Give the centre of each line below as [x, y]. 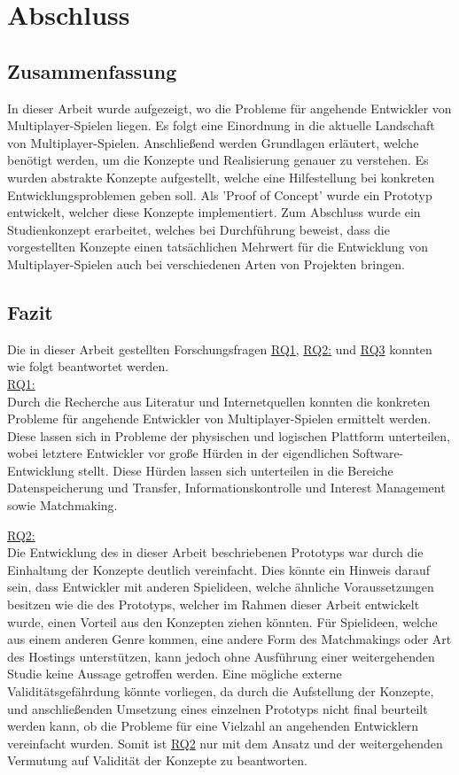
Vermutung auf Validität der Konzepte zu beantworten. [157, 760]
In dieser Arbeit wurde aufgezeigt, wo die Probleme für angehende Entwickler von [229, 108]
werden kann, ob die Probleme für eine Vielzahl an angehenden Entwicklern [213, 726]
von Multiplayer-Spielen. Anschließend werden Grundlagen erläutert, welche [213, 142]
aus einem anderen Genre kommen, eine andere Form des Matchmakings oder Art [229, 639]
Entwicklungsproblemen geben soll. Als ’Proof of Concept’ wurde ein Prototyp [220, 194]
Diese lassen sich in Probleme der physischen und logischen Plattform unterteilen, [229, 435]
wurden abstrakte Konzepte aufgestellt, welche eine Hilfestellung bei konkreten [221, 177]
